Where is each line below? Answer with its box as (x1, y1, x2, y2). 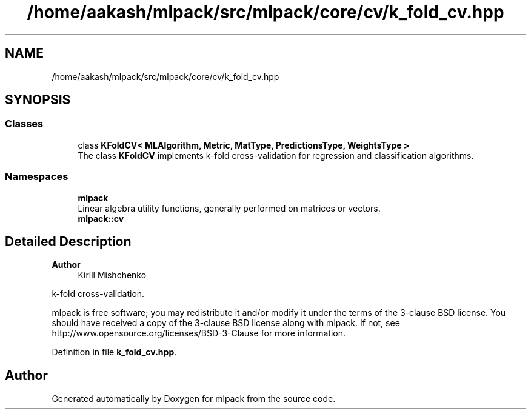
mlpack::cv (78, 213, 124, 224)
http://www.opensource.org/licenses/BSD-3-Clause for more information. (52, 328, 346, 339)
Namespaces (5, 170, 68, 183)
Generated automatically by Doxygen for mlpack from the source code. (52, 393, 336, 404)
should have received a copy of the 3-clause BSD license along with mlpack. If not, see (52, 318, 400, 329)
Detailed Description (5, 233, 132, 249)
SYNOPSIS (5, 92, 71, 108)
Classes (5, 118, 44, 130)
